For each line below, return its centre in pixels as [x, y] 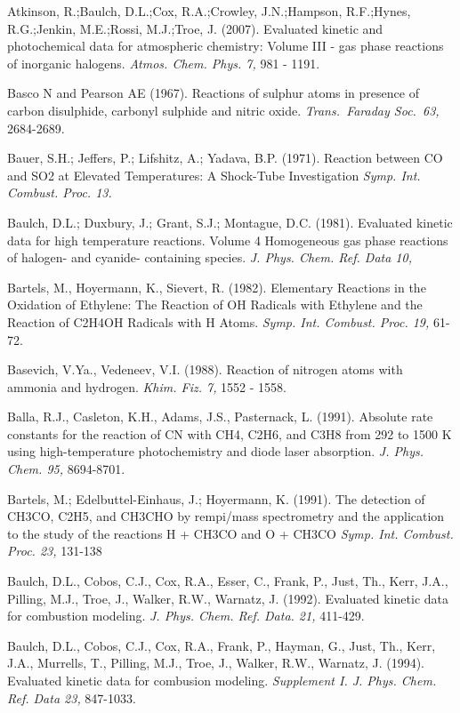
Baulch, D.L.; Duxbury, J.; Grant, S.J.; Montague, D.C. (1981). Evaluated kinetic [230, 222]
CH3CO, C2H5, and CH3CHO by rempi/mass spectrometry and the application [226, 516]
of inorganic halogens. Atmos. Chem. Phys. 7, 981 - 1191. [164, 63]
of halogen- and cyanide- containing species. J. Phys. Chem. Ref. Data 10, [210, 257]
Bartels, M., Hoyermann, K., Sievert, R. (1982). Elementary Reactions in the [217, 287]
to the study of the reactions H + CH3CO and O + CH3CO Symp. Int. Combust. [230, 533]
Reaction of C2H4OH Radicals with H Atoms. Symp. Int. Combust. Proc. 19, [218, 321]
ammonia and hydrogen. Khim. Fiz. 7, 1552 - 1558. [147, 386]
